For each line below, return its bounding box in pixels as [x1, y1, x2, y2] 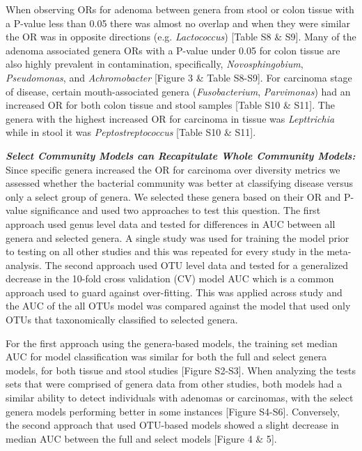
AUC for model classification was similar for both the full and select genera [6, 349, 327, 364]
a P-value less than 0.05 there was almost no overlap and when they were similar [6, 15, 350, 30]
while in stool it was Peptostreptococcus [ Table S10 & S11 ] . [6, 125, 256, 139]
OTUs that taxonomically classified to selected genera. [6, 312, 238, 327]
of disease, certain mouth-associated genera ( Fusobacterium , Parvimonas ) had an [6, 84, 351, 98]
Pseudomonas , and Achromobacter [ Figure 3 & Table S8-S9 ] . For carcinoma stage [6, 70, 352, 84]
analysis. [6, 257, 42, 272]
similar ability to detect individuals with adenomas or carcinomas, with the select [6, 390, 354, 405]
